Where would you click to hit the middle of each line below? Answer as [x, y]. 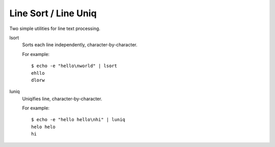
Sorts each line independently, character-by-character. [80, 45]
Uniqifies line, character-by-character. [62, 99]
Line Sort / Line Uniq [53, 13]
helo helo [43, 127]
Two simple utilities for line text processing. [55, 28]
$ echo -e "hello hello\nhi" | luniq [78, 120]
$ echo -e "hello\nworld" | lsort [74, 66]
